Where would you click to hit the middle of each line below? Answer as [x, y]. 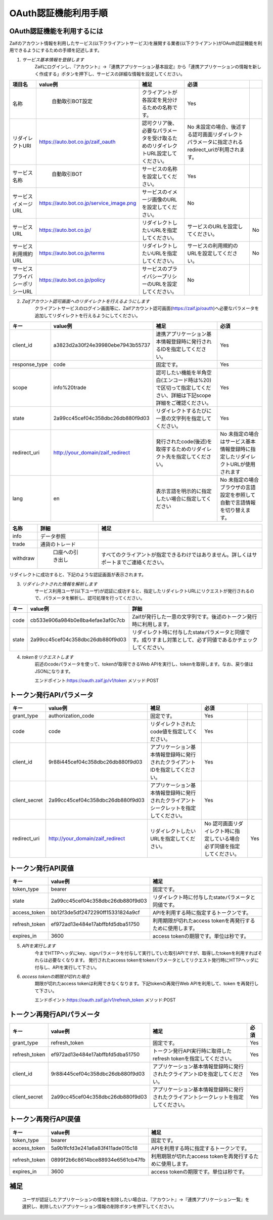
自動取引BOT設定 [72, 101]
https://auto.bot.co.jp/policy [72, 280]
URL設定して [162, 153]
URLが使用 [243, 465]
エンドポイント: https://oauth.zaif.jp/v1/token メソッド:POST [97, 680]
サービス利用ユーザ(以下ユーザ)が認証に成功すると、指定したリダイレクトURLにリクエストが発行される [142, 591]
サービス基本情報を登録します [53, 59]
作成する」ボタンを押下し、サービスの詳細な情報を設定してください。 [112, 74]
